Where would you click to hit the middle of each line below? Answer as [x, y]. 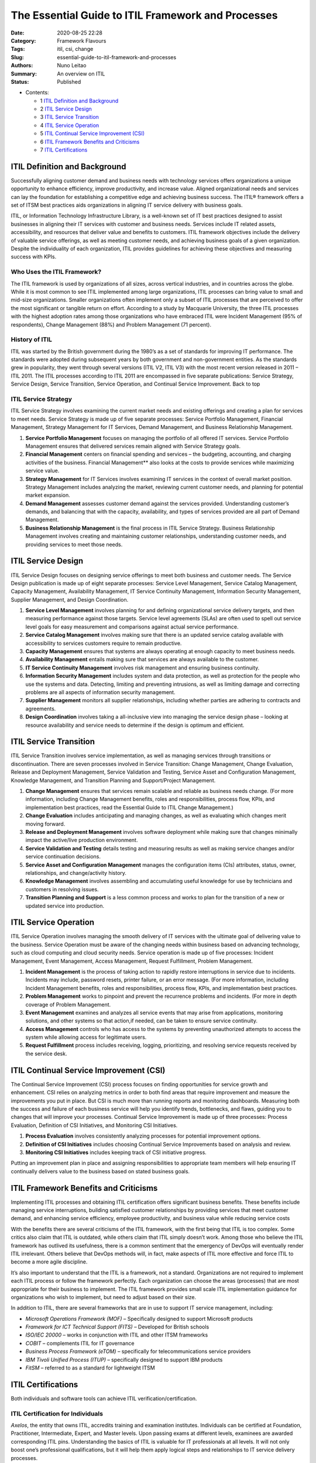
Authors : [22, 66]
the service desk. [46, 1053]
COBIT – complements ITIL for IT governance [80, 1343]
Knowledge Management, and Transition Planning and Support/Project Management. [113, 780]
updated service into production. [65, 906]
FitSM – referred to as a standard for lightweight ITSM [90, 1368]
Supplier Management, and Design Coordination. [70, 599]
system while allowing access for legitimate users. [86, 1037]
